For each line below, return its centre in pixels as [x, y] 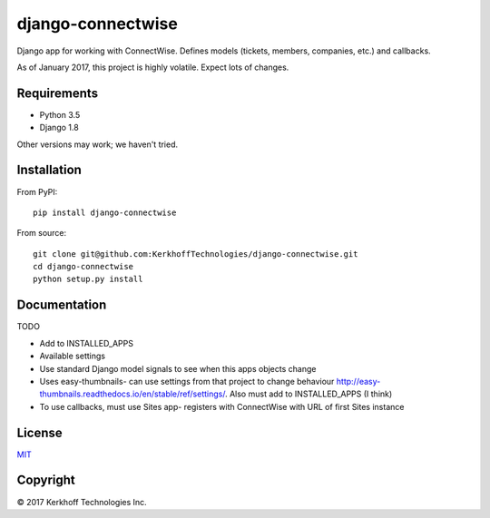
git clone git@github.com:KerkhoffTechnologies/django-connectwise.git [196, 254]
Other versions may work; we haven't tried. [98, 144]
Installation [49, 170]
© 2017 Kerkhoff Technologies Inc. [82, 502]
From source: [42, 233]
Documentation [62, 305]
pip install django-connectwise [105, 212]
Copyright [46, 480]
